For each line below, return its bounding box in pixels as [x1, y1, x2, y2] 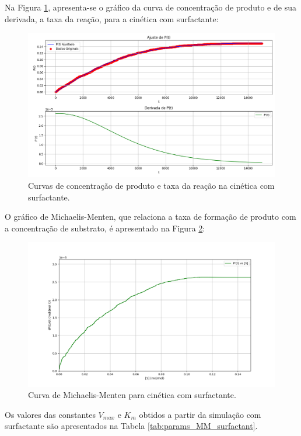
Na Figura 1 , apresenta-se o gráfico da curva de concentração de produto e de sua [5, 1, 296, 13]
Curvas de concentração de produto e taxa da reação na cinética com [28, 179, 275, 191]
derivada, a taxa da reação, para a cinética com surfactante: [5, 12, 219, 25]
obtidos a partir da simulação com [139, 408, 261, 420]
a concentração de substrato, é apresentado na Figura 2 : [5, 222, 205, 234]
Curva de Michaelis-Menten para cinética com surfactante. [28, 389, 236, 401]
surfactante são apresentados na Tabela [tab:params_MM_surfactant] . [5, 420, 258, 432]
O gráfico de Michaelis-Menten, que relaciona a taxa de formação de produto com [5, 210, 296, 223]
